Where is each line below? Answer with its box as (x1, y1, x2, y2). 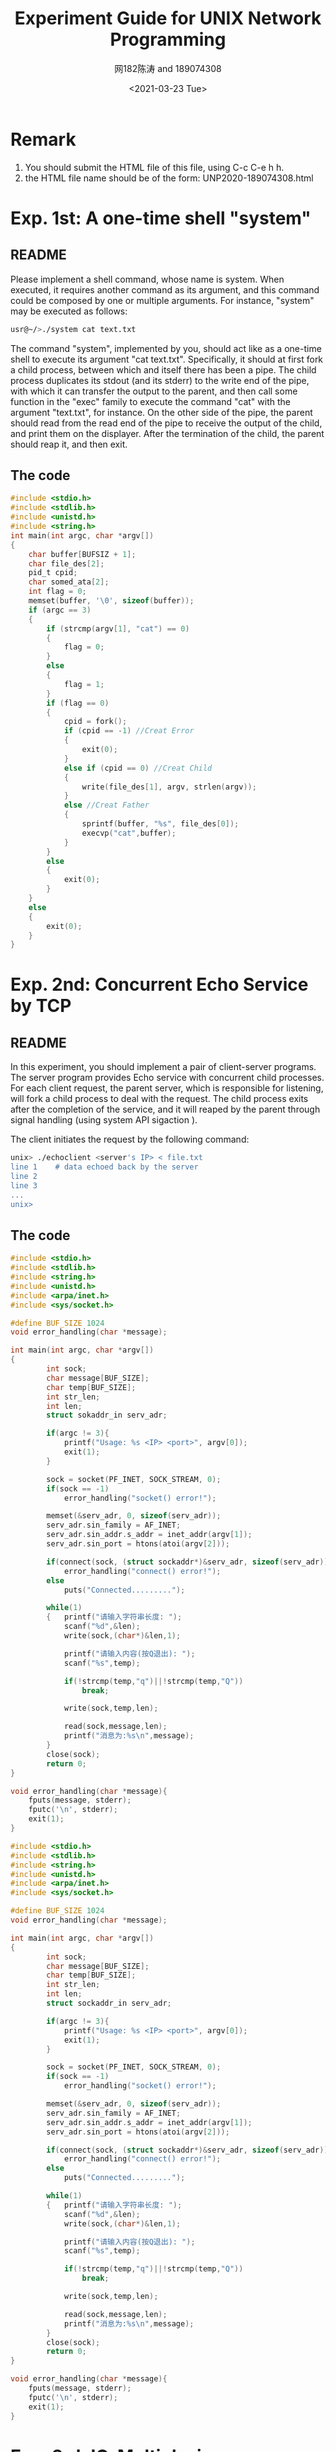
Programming (109, 28, 227, 51)
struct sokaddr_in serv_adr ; (46, 1410, 168, 1421)
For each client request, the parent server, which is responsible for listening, (10, 1082, 324, 1094)
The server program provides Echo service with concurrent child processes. (10, 1072, 325, 1084)
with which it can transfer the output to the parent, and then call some (10, 385, 298, 397)
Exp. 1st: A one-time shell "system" (10, 207, 312, 229)
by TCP (10, 995, 72, 1017)
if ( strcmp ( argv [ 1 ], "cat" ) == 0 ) (46, 623, 190, 634)
